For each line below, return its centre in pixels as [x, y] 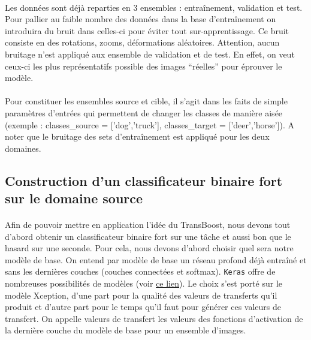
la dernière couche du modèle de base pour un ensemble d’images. [126, 330]
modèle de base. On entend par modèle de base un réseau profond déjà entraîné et [156, 259]
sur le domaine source [74, 198]
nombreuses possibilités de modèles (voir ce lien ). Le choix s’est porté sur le [144, 283]
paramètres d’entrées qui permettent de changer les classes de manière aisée [144, 112]
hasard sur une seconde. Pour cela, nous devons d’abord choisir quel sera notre [149, 248]
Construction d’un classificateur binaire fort [144, 180]
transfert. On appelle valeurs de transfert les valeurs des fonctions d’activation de [154, 318]
